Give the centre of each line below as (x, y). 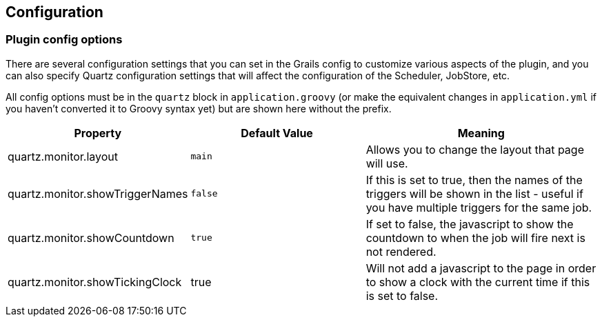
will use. (387, 163)
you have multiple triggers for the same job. (479, 207)
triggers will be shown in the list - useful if (474, 193)
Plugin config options (64, 40)
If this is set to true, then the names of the (474, 180)
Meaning (481, 133)
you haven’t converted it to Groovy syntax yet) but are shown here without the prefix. (199, 108)
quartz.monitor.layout (63, 156)
